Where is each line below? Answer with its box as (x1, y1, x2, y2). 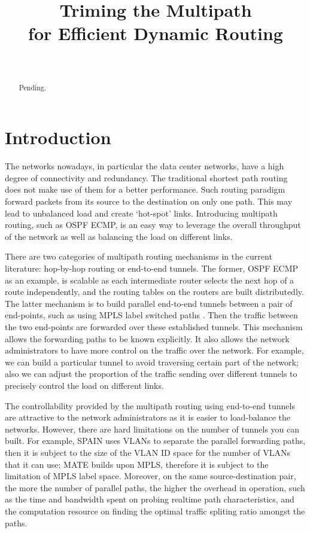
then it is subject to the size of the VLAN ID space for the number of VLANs (5, 446, 290, 458)
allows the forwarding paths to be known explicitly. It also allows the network (5, 332, 290, 345)
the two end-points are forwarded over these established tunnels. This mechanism (5, 321, 303, 333)
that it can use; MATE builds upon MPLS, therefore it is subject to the (5, 458, 269, 470)
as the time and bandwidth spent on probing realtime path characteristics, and (5, 493, 294, 505)
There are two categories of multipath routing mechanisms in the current (5, 250, 272, 263)
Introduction (5, 125, 111, 150)
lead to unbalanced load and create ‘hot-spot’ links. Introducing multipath (5, 206, 278, 219)
